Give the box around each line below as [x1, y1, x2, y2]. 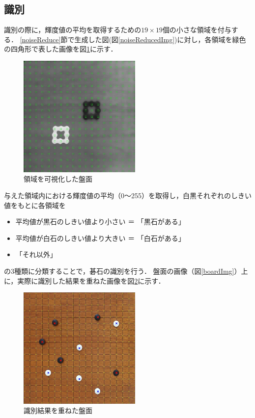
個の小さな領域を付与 [162, 25, 231, 35]
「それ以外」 [15, 249, 57, 260]
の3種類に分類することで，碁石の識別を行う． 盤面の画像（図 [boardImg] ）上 [4, 265, 248, 276]
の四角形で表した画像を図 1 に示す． [4, 44, 117, 54]
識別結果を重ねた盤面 [24, 405, 92, 416]
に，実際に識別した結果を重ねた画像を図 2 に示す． [4, 275, 165, 286]
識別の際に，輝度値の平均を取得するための [4, 25, 142, 35]
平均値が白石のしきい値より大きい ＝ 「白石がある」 [15, 233, 185, 243]
